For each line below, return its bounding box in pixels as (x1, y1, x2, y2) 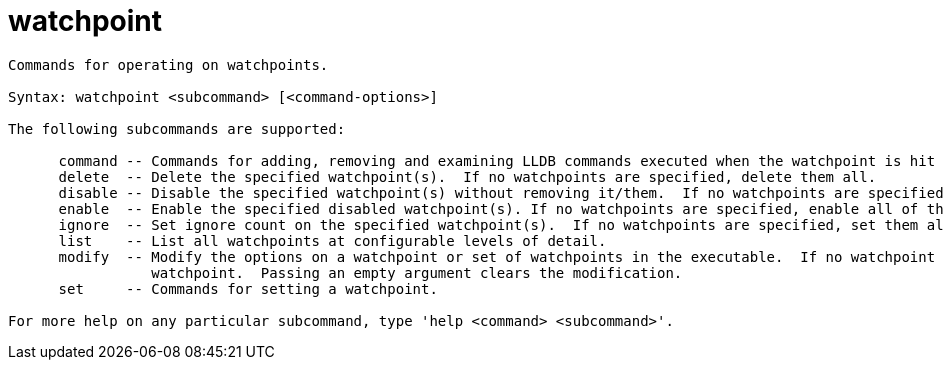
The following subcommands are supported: (8, 120, 346, 137)
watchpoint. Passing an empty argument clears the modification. (151, 264, 683, 281)
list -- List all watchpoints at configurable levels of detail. (58, 232, 607, 249)
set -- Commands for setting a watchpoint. (58, 280, 438, 297)
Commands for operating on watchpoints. (8, 56, 329, 73)
